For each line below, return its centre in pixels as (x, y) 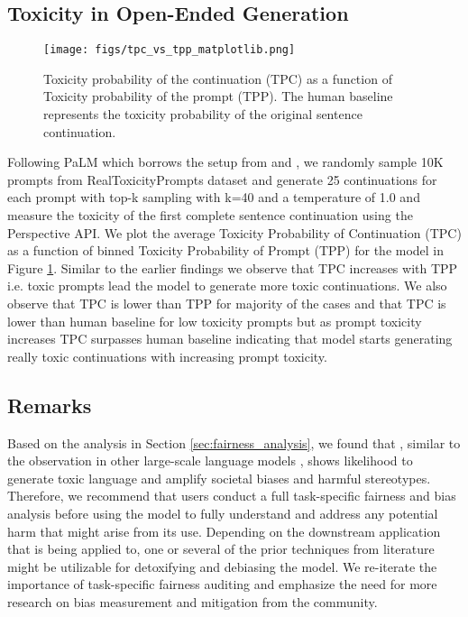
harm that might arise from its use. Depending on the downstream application (224, 531)
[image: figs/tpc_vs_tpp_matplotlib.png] (170, 50)
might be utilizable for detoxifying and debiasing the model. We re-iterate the (222, 566)
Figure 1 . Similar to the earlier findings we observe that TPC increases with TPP (233, 267)
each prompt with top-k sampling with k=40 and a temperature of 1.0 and (214, 197)
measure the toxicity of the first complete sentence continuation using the (210, 215)
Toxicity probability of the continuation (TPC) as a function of (218, 78)
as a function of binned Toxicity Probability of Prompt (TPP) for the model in (226, 250)
